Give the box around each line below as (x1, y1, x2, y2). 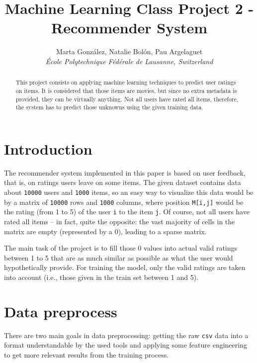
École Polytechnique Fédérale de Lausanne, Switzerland (45, 56, 213, 66)
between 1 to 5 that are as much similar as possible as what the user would (4, 252, 233, 263)
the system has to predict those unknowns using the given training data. (15, 103, 203, 111)
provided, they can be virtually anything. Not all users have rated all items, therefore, (15, 94, 239, 103)
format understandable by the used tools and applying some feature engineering (4, 340, 247, 350)
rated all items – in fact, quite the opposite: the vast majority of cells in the (4, 216, 235, 227)
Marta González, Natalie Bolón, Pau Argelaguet (56, 46, 203, 57)
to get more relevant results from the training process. (4, 349, 169, 360)
